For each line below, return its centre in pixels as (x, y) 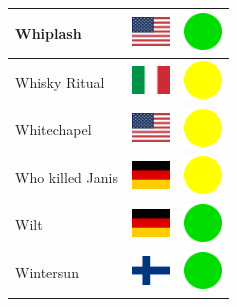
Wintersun (47, 272)
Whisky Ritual (60, 81)
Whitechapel (53, 129)
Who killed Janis (66, 176)
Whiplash (48, 32)
